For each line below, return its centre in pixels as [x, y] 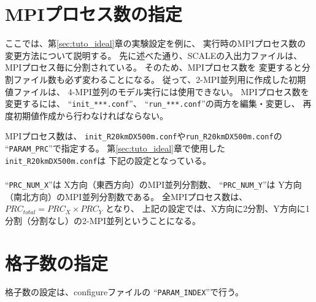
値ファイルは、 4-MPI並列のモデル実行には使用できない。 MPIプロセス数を [157, 91]
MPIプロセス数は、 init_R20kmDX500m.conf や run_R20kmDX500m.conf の [144, 136]
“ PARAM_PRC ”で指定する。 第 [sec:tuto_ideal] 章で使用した [115, 148]
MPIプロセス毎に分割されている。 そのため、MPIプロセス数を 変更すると [153, 67]
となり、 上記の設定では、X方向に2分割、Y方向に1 [207, 208]
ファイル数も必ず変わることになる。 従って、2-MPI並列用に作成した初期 [160, 79]
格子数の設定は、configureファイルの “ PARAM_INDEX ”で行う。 [125, 292]
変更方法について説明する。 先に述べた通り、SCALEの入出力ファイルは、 [154, 55]
